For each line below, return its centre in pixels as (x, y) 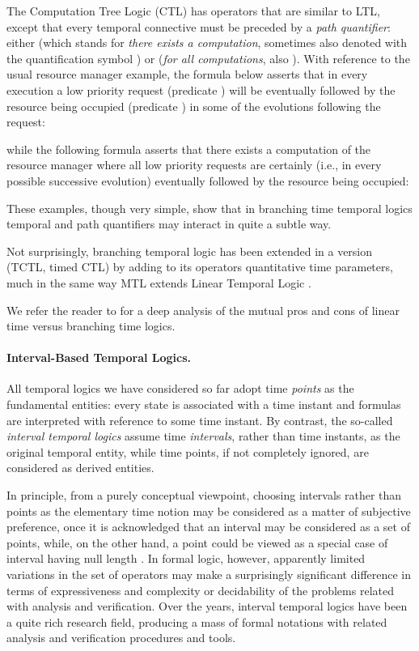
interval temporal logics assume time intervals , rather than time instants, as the (203, 436)
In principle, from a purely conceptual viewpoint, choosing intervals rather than (204, 495)
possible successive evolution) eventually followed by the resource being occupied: (208, 180)
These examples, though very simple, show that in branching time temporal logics (209, 208)
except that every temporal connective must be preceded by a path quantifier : (199, 26)
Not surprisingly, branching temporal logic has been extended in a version (190, 251)
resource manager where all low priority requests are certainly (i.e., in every (194, 165)
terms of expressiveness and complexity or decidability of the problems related (200, 590)
